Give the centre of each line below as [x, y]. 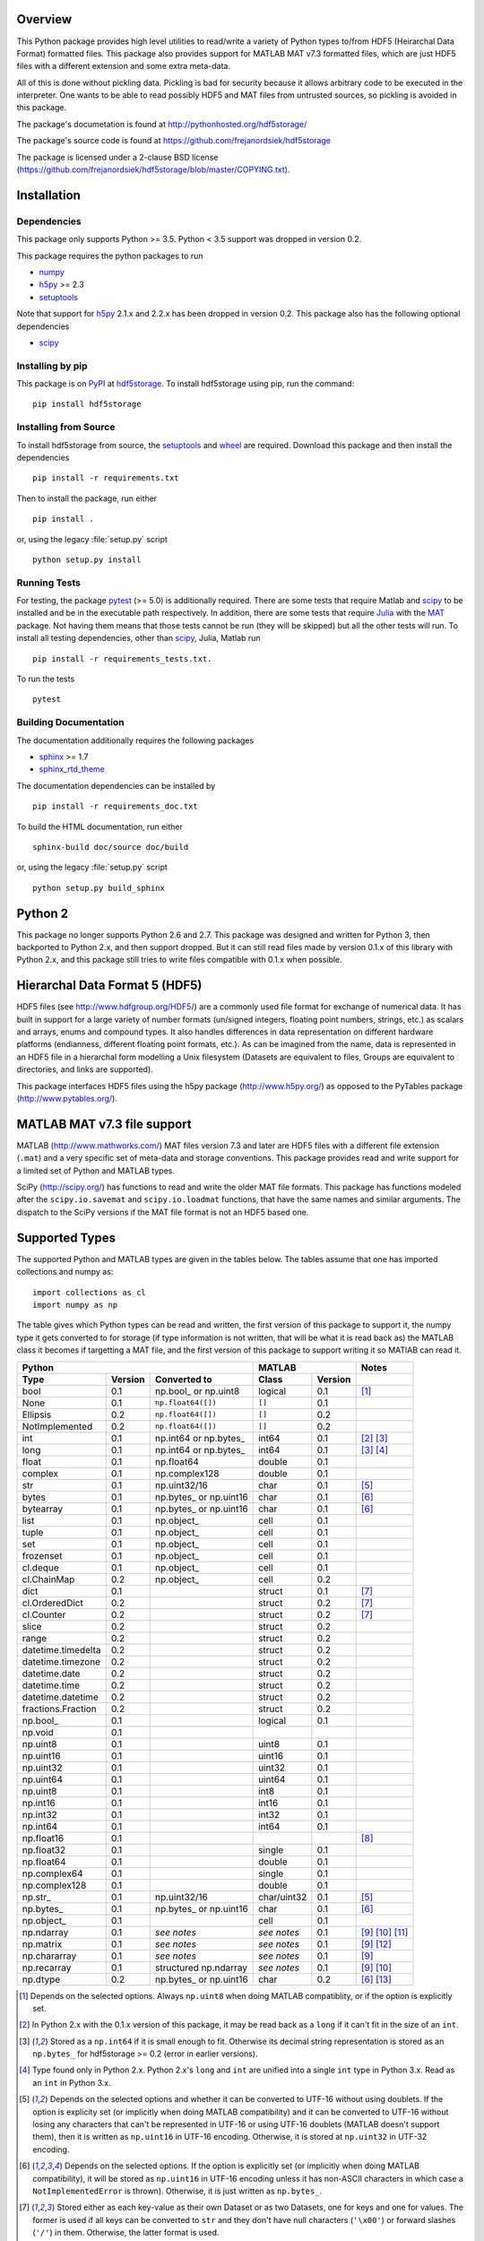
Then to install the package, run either [87, 498]
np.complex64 [52, 1873]
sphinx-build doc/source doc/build [111, 847]
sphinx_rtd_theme [72, 769]
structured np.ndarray [202, 1968]
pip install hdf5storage [87, 404]
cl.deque [41, 1567]
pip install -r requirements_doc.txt [116, 806]
